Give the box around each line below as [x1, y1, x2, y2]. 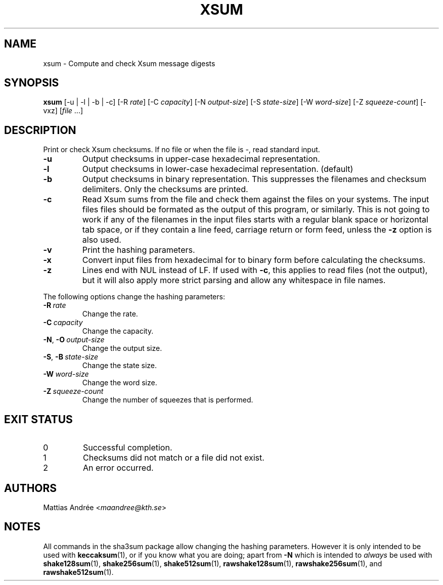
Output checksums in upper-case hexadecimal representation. [82, 154, 320, 164]
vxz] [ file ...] [43, 106, 83, 115]
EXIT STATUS [4, 413, 73, 426]
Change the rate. [82, 309, 138, 319]
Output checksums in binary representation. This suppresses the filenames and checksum [82, 174, 426, 185]
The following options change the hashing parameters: [43, 292, 225, 301]
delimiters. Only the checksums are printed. [82, 184, 248, 195]
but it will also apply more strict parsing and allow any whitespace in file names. [82, 275, 386, 286]
